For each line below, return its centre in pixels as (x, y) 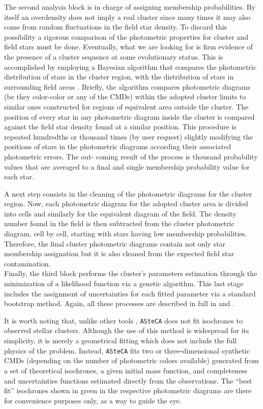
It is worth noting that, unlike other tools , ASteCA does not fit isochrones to (123, 320)
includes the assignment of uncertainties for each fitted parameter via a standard (130, 293)
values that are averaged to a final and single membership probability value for (127, 166)
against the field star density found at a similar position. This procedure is (120, 127)
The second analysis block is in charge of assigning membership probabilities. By (130, 7)
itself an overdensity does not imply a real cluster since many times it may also (127, 17)
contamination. (27, 263)
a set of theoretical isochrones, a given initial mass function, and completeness (126, 370)
